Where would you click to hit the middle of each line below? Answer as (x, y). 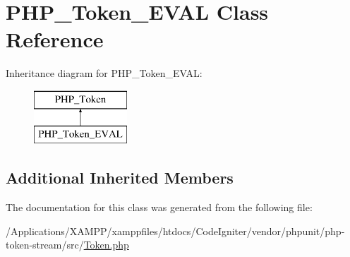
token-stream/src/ (45, 245)
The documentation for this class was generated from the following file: (159, 207)
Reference (55, 39)
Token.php (106, 245)
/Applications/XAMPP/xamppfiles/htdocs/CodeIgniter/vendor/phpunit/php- (175, 231)
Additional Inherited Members (120, 178)
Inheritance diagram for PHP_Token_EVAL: (104, 73)
